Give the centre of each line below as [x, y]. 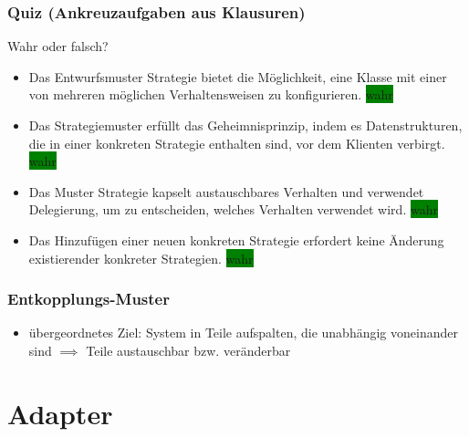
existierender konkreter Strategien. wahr [141, 258]
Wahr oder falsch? [58, 46]
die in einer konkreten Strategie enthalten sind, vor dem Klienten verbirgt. [237, 143]
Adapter [60, 413]
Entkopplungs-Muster [89, 299]
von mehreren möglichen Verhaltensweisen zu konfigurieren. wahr [211, 94]
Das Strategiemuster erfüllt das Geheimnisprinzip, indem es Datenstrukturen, [245, 125]
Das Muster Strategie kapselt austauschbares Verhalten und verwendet [226, 191]
